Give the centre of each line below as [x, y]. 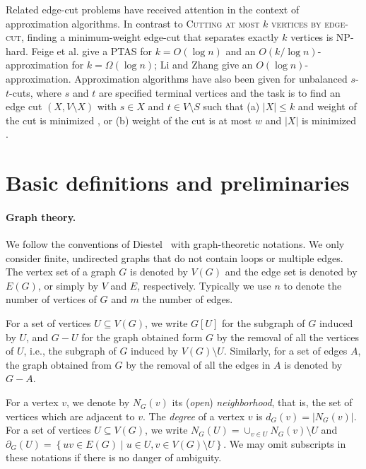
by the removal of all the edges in [198, 364]
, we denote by [98, 402]
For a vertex [32, 402]
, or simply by [68, 285]
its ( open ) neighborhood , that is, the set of [262, 402]
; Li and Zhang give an [203, 65]
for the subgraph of [263, 323]
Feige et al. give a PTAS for [91, 51]
